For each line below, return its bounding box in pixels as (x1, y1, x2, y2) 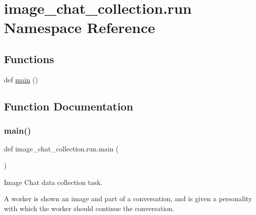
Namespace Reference (4, 17, 155, 37)
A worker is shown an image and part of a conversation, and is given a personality (4, 193, 252, 204)
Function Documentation (4, 98, 133, 113)
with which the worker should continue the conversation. (4, 203, 174, 213)
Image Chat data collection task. (4, 177, 102, 187)
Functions (4, 51, 54, 66)
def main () (4, 74, 38, 84)
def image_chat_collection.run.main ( (4, 143, 119, 154)
